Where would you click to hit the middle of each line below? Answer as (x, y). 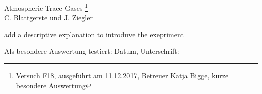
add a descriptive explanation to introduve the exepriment (94, 34)
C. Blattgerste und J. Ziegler (48, 18)
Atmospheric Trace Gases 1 (46, 7)
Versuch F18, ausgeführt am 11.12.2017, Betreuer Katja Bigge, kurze (122, 76)
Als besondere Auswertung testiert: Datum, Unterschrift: (92, 51)
